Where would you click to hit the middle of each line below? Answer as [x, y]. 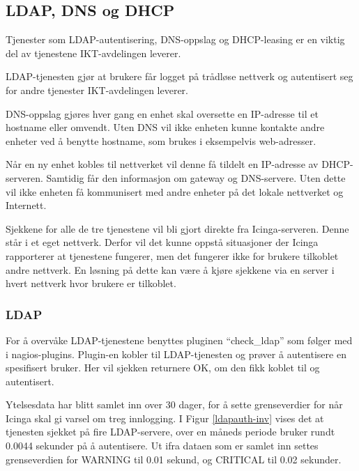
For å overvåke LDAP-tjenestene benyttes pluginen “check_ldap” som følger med [179, 340]
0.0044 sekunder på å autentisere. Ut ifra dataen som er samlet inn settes [162, 446]
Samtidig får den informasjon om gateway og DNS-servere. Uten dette [196, 177]
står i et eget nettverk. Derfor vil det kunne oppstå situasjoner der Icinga [162, 242]
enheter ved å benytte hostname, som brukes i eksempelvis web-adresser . [161, 140]
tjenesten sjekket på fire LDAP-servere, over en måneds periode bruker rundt [170, 432]
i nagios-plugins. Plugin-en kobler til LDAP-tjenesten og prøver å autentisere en [176, 354]
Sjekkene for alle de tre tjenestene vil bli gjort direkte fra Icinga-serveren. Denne [177, 228]
